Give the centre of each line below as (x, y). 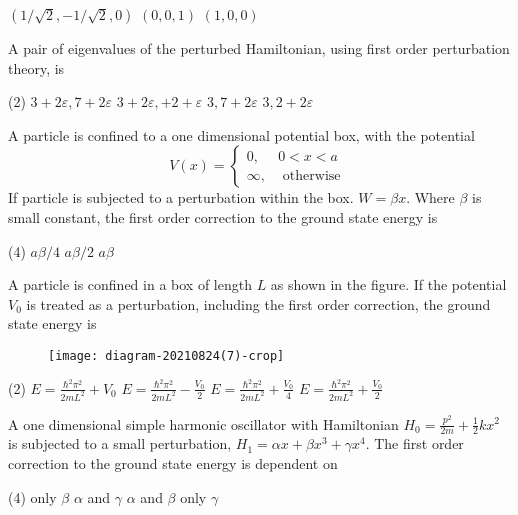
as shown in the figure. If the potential (388, 284)
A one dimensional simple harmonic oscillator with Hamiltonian (203, 423)
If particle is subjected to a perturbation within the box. (181, 197)
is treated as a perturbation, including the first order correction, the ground (258, 303)
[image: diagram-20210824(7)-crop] (166, 355)
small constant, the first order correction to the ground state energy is (223, 216)
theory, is (36, 67)
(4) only (32, 496)
